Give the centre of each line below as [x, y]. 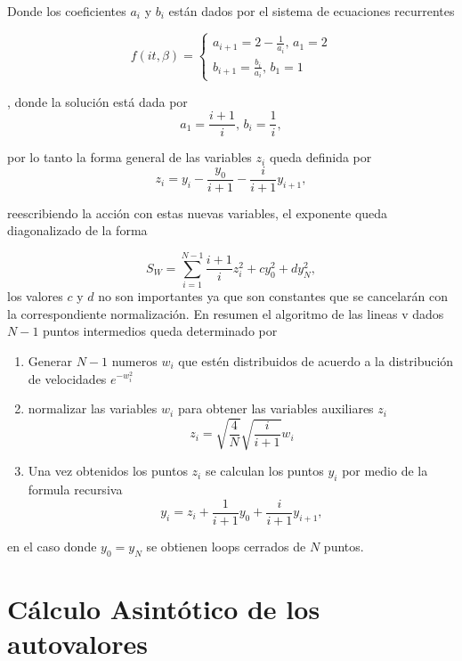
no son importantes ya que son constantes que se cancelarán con [273, 296]
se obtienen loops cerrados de [226, 546]
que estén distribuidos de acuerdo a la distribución [316, 360]
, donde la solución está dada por [97, 101]
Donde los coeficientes [67, 11]
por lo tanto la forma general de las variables [130, 157]
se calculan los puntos [264, 471]
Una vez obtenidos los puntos [108, 471]
